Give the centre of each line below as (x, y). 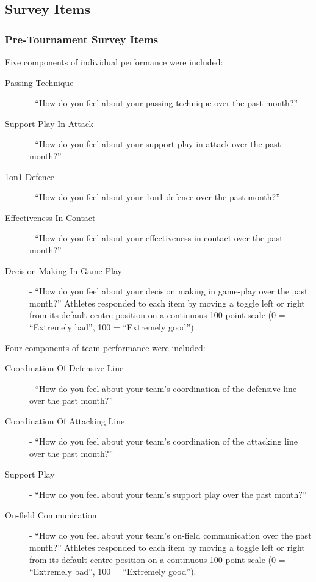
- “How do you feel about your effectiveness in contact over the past (156, 238)
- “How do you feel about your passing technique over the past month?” (164, 103)
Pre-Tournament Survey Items (82, 39)
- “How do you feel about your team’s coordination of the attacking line (163, 441)
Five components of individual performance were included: (114, 62)
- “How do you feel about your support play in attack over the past (155, 144)
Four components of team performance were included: (105, 347)
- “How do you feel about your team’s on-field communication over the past (171, 535)
